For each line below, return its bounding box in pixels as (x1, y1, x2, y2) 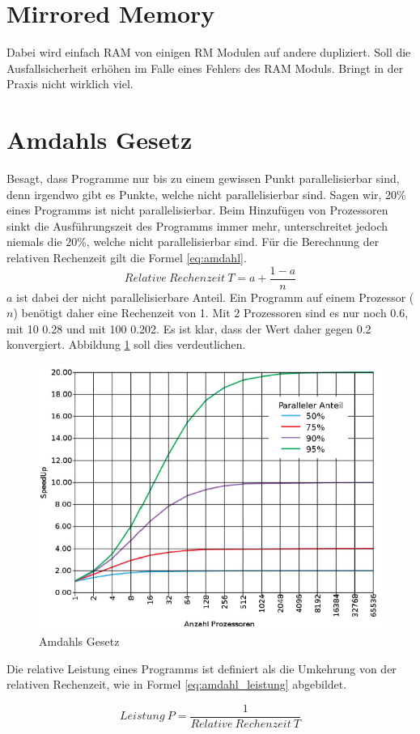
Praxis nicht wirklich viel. (6, 75, 134, 92)
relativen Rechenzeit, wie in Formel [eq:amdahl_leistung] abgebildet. (6, 676, 347, 693)
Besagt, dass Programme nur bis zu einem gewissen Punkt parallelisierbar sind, (6, 170, 400, 187)
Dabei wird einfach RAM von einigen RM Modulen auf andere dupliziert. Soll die (6, 44, 411, 61)
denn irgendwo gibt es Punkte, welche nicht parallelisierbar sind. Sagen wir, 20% (6, 185, 406, 202)
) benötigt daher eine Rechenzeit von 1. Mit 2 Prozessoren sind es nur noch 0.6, (13, 304, 409, 321)
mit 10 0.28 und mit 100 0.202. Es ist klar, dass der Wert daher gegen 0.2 (6, 320, 371, 337)
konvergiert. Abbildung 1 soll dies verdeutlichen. (6, 336, 246, 353)
